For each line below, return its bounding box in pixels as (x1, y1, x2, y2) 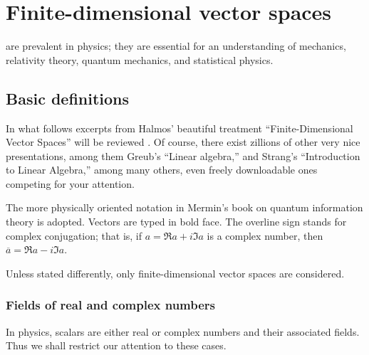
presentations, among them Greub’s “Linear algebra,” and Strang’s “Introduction (6, 148, 360, 163)
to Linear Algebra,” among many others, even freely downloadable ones (6, 162, 318, 177)
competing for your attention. (6, 176, 135, 191)
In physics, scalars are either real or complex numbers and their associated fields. (6, 324, 360, 339)
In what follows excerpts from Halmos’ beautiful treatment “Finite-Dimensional (6, 120, 353, 135)
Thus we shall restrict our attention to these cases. (6, 338, 227, 353)
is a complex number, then (207, 228, 323, 243)
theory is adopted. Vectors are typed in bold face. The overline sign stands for (6, 214, 347, 229)
